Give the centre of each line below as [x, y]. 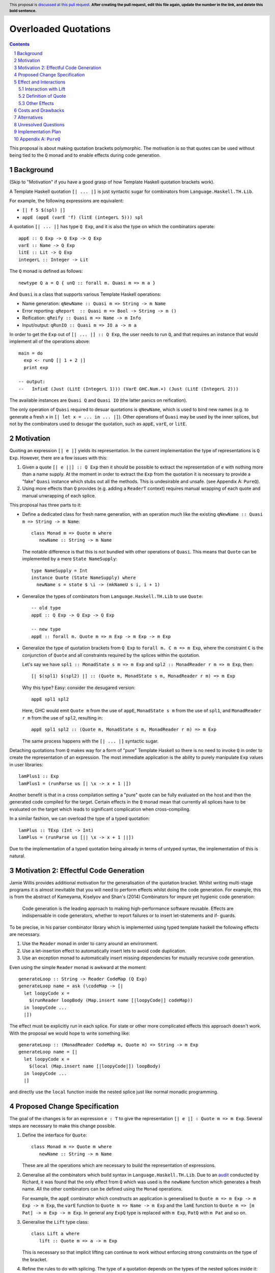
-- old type [46, 608]
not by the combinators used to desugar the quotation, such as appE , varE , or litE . [98, 424]
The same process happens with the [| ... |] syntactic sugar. [90, 741]
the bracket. [35, 1259]
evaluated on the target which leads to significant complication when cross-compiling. [100, 809]
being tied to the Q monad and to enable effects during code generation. [85, 155]
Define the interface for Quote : [55, 1135]
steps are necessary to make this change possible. [63, 1126]
